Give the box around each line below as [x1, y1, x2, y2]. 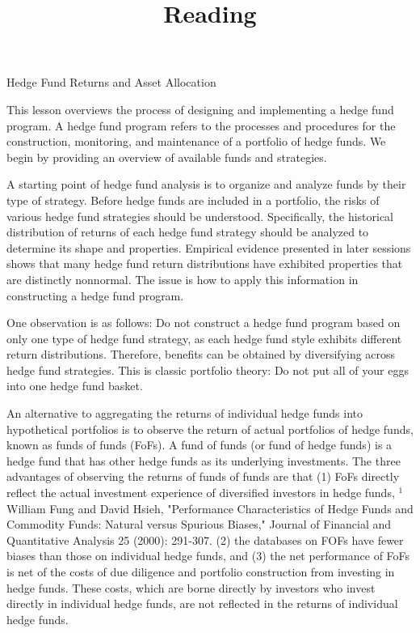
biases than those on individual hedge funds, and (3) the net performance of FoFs [6, 547, 410, 564]
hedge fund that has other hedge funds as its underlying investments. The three [6, 452, 401, 469]
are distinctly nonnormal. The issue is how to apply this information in [6, 270, 359, 287]
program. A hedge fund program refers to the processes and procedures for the [6, 117, 396, 134]
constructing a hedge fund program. [6, 287, 184, 304]
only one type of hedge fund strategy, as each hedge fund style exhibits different [6, 329, 402, 346]
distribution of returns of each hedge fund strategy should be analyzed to [6, 223, 369, 240]
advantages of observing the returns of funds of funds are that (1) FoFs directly [6, 468, 400, 485]
